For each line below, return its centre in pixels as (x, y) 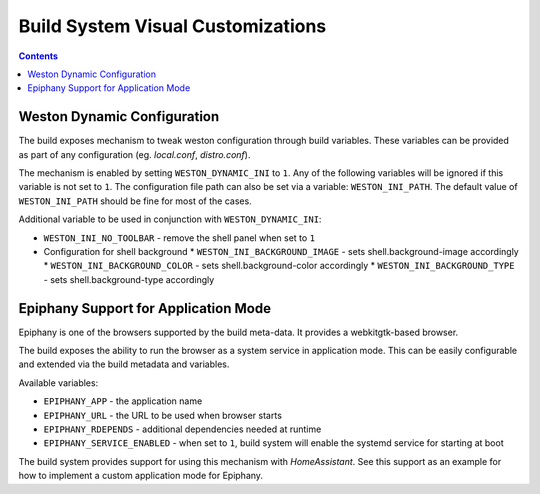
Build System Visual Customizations (172, 26)
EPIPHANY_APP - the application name (123, 401)
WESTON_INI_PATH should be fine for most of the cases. (135, 201)
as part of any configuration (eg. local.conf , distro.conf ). (134, 154)
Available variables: (58, 382)
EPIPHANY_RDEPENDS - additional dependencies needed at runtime (182, 429)
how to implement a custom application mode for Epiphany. (141, 476)
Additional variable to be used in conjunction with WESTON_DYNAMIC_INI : (170, 219)
